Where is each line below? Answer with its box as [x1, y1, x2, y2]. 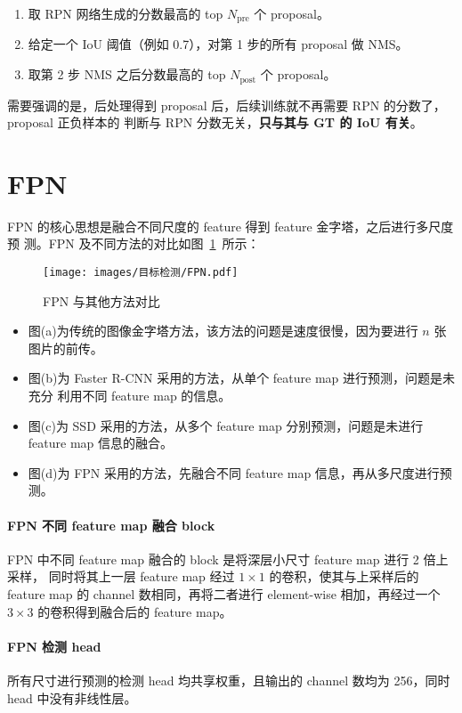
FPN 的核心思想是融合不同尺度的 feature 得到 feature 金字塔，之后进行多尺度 [7, 216, 454, 235]
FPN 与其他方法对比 [43, 291, 160, 310]
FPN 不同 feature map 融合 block [7, 515, 215, 534]
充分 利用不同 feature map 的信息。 [28, 386, 231, 405]
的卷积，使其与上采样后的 [269, 567, 419, 586]
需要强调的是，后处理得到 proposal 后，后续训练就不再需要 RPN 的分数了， [7, 95, 446, 114]
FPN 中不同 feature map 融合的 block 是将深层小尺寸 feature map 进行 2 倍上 [7, 549, 449, 568]
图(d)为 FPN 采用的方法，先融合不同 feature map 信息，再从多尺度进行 [28, 463, 440, 482]
